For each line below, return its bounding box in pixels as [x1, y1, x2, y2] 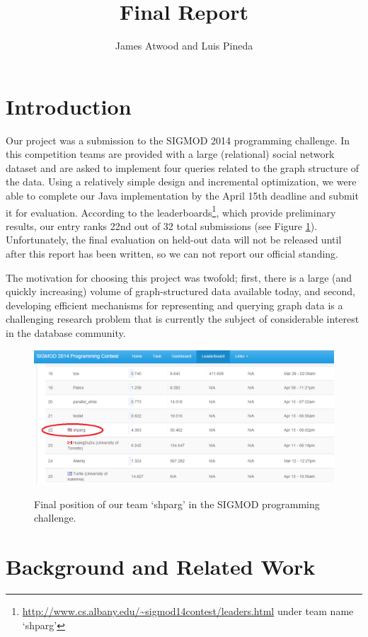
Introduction [6, 91, 132, 120]
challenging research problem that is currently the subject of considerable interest [6, 311, 360, 326]
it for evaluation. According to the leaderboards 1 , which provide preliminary [6, 202, 336, 219]
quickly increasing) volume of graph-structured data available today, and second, [6, 284, 355, 299]
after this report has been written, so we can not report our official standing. [6, 246, 338, 261]
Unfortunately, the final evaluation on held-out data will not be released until [6, 232, 342, 247]
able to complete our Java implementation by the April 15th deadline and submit [6, 188, 359, 203]
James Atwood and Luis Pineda [115, 38, 253, 53]
